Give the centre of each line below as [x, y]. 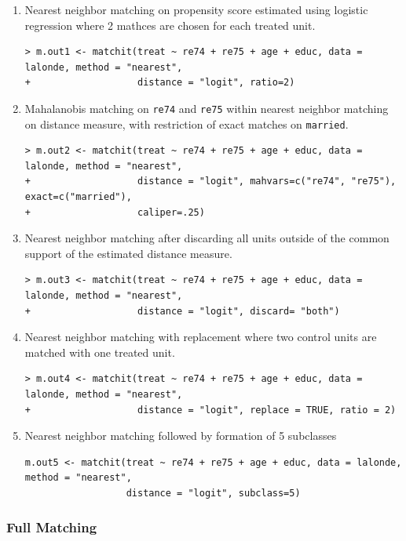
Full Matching [52, 527]
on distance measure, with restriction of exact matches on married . [187, 123]
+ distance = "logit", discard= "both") [182, 311]
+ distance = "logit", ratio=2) [160, 83]
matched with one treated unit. [100, 352]
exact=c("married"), [78, 197]
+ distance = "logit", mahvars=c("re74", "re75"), [210, 182]
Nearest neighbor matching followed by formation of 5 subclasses [181, 436]
